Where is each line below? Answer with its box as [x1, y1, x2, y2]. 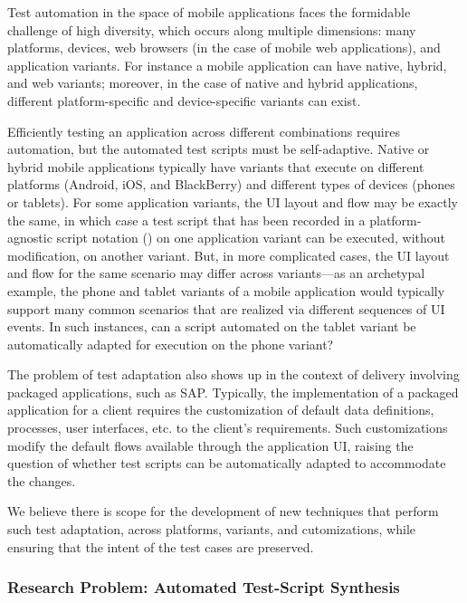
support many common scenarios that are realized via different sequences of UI [7, 299, 445, 318]
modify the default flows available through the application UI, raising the [7, 435, 414, 455]
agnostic [7, 228, 52, 247]
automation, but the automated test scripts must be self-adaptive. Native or [7, 139, 430, 158]
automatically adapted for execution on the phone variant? [7, 334, 334, 353]
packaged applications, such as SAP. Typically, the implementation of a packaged [7, 382, 459, 401]
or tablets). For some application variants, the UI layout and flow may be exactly [7, 192, 458, 211]
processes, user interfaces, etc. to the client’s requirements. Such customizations [7, 418, 448, 437]
